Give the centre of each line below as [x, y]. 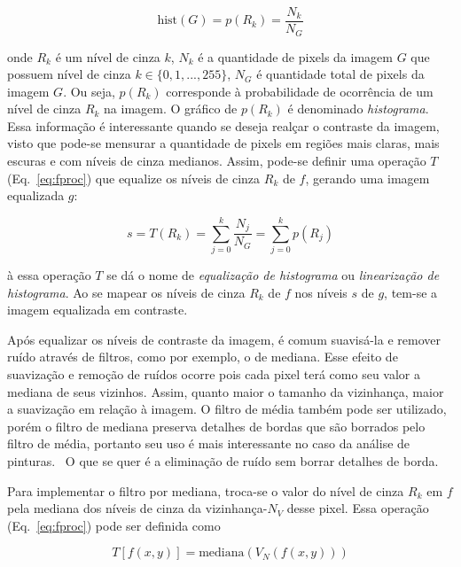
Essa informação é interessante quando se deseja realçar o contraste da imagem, [223, 125]
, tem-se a [411, 292]
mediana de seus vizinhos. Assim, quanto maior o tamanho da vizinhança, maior [226, 391]
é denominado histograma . [358, 109]
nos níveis [321, 292]
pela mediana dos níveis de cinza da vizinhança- [137, 508]
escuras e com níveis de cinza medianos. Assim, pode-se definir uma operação [217, 161]
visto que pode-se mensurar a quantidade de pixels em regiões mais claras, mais [223, 143]
